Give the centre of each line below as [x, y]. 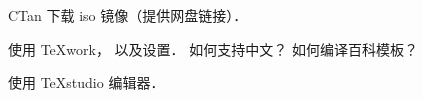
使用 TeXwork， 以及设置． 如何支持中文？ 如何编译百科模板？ [213, 48]
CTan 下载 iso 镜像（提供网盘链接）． [128, 15]
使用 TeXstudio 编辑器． [86, 82]
